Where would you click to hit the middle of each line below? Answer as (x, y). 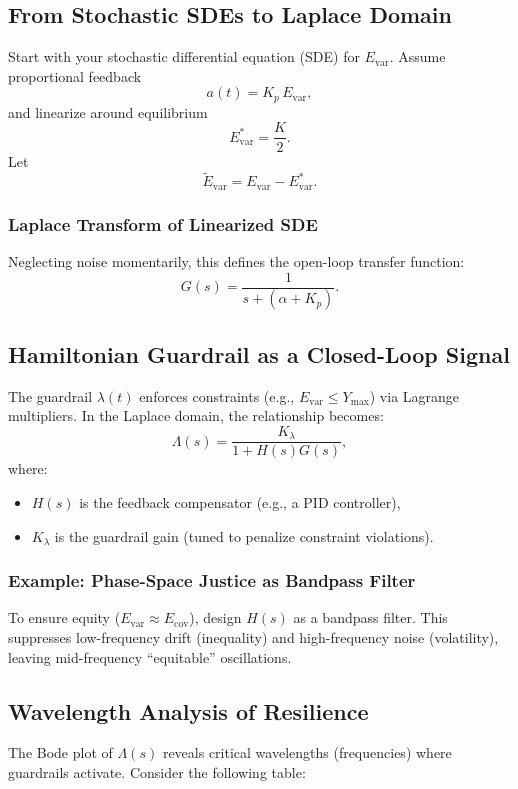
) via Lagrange (414, 395)
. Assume (417, 56)
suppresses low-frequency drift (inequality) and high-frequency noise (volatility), (253, 636)
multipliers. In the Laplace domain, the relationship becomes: (196, 415)
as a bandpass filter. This (370, 617)
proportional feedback (75, 75)
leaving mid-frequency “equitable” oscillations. (150, 656)
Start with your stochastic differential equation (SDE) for (184, 56)
